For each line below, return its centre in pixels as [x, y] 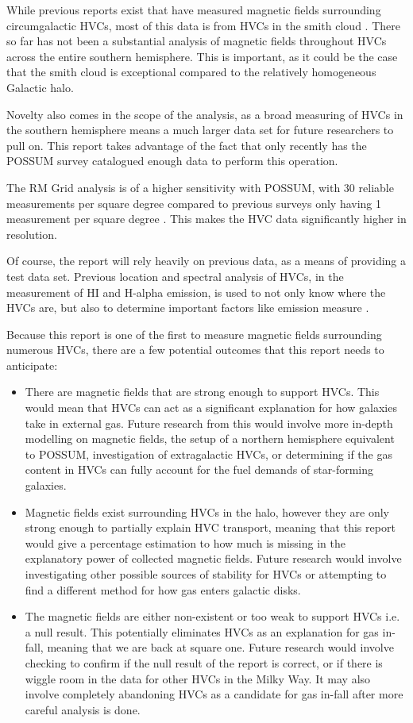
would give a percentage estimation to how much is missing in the [185, 542]
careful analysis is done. [83, 709]
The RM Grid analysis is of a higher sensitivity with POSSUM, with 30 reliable [200, 187]
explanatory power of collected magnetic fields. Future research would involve [213, 558]
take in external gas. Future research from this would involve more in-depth [209, 423]
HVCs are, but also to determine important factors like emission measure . [188, 308]
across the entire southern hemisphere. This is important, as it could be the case [202, 56]
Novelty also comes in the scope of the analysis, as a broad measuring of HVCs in [205, 114]
